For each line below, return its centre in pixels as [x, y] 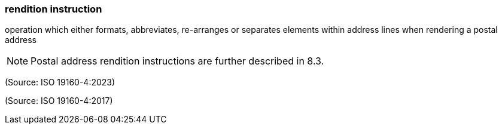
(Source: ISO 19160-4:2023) [60, 82]
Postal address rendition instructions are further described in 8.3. [177, 61]
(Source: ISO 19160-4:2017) [59, 101]
